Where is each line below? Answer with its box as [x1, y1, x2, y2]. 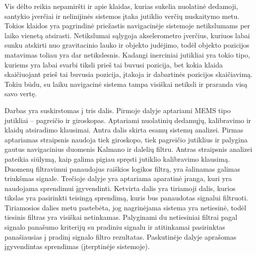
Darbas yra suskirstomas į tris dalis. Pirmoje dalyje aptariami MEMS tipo [4, 105, 231, 115]
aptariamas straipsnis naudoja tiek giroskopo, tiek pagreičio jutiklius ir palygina [4, 134, 248, 144]
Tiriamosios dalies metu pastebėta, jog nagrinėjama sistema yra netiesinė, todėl [4, 202, 247, 212]
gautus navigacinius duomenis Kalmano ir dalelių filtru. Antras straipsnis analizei [4, 144, 253, 154]
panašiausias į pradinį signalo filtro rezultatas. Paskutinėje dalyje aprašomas [4, 231, 237, 242]
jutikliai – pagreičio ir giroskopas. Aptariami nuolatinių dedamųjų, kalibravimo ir [4, 115, 252, 125]
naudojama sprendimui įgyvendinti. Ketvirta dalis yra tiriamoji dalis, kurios [4, 183, 236, 193]
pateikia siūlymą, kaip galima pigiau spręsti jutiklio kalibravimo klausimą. [4, 153, 230, 164]
